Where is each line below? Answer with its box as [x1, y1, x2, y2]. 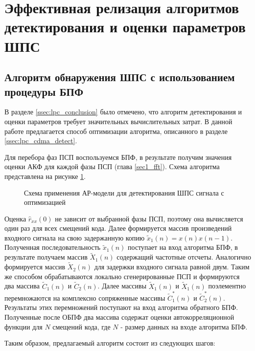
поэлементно [208, 281, 246, 291]
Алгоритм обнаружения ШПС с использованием [4, 69, 235, 85]
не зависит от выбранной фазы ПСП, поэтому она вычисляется [55, 213, 243, 223]
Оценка [4, 213, 26, 223]
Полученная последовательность [4, 242, 101, 252]
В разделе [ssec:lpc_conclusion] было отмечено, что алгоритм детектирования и [4, 107, 242, 117]
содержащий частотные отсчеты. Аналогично [116, 252, 251, 262]
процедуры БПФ [4, 84, 83, 99]
